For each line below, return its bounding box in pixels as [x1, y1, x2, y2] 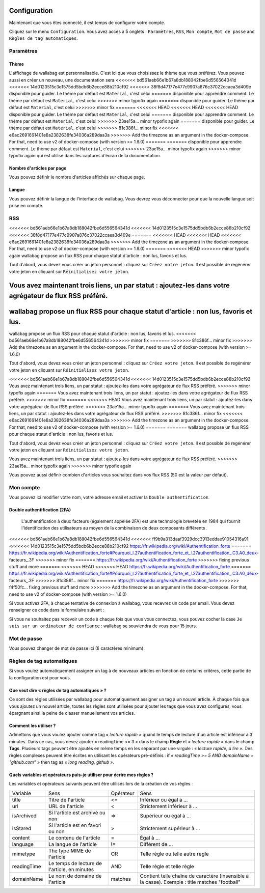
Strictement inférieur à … [140, 803, 198, 809]
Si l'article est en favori [48, 822, 102, 829]
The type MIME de [48, 847, 91, 854]
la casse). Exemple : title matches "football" [140, 878, 240, 885]
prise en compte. [9, 203, 44, 209]
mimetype [12, 850, 35, 857]
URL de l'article [48, 803, 84, 809]
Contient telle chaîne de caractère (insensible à [140, 872, 249, 879]
